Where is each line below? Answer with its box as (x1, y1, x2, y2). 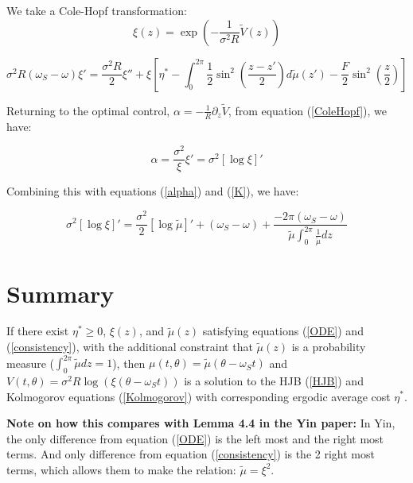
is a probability (291, 338, 366, 355)
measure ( (6, 354, 54, 371)
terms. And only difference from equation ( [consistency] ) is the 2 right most (6, 446, 375, 462)
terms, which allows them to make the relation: (6, 461, 236, 477)
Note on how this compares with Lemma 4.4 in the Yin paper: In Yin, (6, 415, 395, 431)
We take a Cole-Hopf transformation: (6, 2, 187, 18)
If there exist (6, 323, 69, 339)
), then (112, 354, 146, 371)
